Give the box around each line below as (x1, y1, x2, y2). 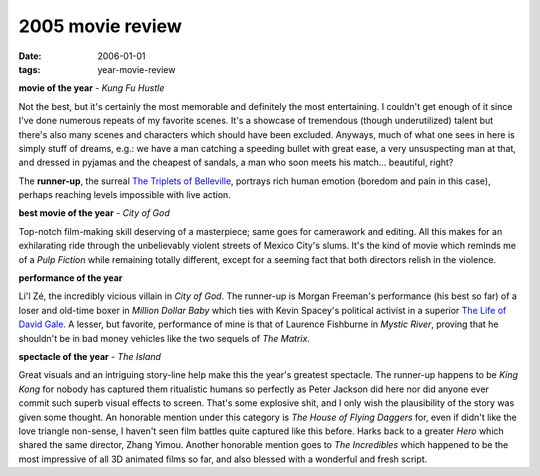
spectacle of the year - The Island (18, 350, 162, 362)
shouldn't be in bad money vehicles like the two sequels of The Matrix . (18, 332, 310, 344)
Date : (18, 50, 42, 62)
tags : (18, 63, 41, 75)
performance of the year (18, 272, 123, 284)
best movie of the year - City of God (18, 207, 170, 219)
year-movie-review (97, 63, 176, 75)
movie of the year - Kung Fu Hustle (18, 82, 165, 94)
